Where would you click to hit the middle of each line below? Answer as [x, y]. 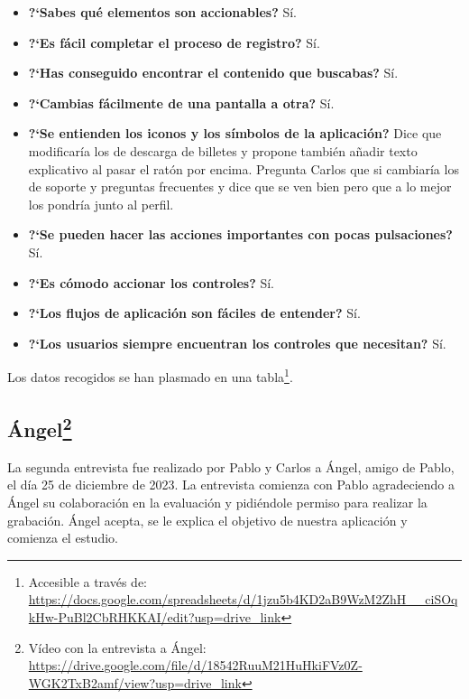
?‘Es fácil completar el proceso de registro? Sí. [174, 42]
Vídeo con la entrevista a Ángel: [117, 647]
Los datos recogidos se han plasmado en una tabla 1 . [150, 375]
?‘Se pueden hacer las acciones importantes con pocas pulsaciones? [240, 234]
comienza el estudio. [63, 538]
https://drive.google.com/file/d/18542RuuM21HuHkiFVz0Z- [195, 665]
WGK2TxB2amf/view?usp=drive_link [135, 682]
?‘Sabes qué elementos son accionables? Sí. [162, 12]
